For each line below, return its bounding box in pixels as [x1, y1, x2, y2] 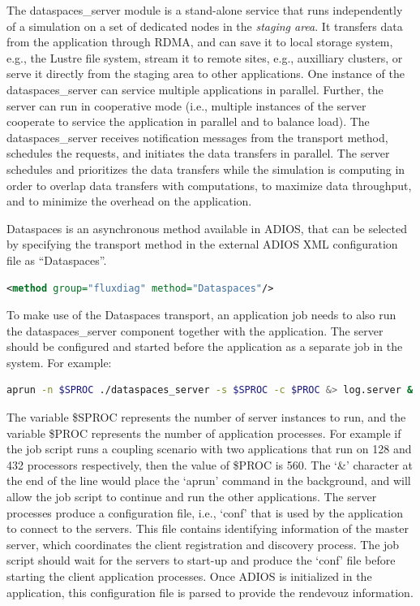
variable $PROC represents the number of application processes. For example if [6, 424, 401, 441]
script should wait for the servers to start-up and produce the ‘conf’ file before [6, 552, 396, 569]
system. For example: [6, 353, 112, 370]
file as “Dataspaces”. [6, 251, 107, 268]
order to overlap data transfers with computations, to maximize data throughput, [6, 176, 412, 193]
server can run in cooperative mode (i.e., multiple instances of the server [6, 97, 366, 114]
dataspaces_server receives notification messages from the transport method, [6, 128, 388, 145]
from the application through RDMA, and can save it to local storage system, [6, 33, 393, 50]
